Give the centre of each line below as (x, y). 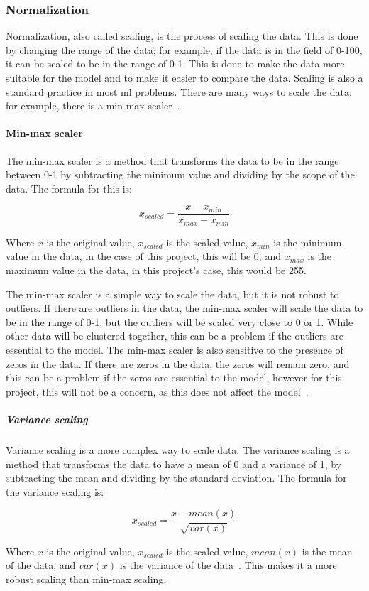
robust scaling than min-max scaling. (86, 579)
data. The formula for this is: (69, 188)
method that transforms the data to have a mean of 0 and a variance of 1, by (174, 463)
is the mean (327, 551)
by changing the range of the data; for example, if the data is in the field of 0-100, (184, 49)
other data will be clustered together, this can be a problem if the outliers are (175, 336)
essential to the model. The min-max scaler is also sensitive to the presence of (175, 350)
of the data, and (41, 565)
